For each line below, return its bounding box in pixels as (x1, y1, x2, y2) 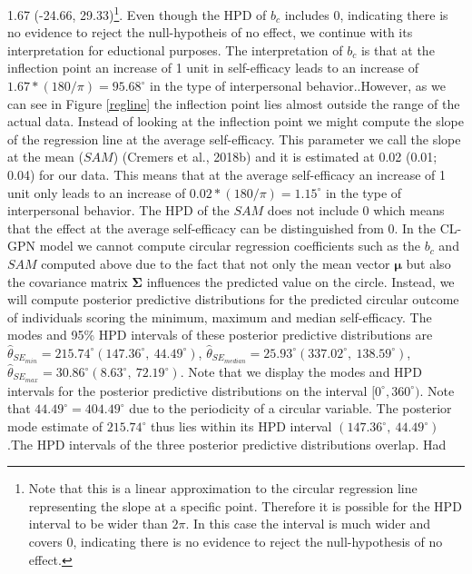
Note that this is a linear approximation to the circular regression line (28, 479, 418, 498)
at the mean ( (7, 147, 84, 166)
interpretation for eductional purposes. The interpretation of (7, 40, 343, 59)
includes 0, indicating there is (284, 5, 448, 24)
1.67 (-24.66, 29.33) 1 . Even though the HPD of (7, 3, 267, 24)
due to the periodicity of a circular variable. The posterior (129, 399, 452, 418)
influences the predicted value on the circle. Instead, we (146, 272, 455, 291)
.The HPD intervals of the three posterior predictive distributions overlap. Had (7, 434, 447, 453)
